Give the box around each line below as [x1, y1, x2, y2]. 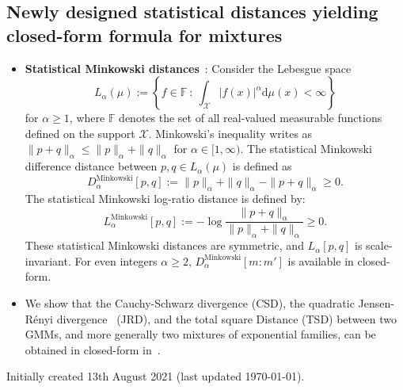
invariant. [25, 252, 71, 269]
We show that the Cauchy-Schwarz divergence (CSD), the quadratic [25, 295, 355, 312]
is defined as [232, 158, 292, 174]
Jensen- [358, 295, 394, 312]
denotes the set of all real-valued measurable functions [119, 109, 382, 126]
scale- [366, 237, 393, 254]
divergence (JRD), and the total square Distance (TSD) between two [56, 310, 397, 327]
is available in [287, 252, 354, 269]
